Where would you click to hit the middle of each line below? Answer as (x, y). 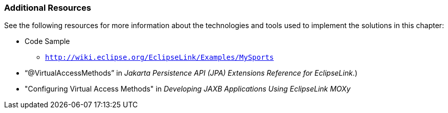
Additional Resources (48, 8)
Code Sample (47, 41)
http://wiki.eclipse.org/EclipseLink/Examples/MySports (159, 58)
